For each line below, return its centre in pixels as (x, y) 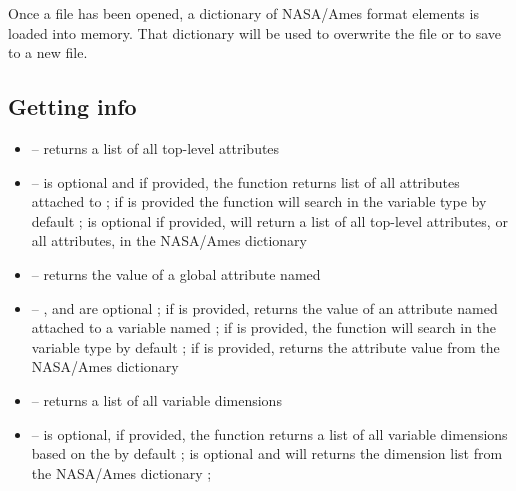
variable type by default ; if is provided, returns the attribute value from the (265, 346)
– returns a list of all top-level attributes (155, 147)
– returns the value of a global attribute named (176, 273)
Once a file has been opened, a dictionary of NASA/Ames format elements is (243, 13)
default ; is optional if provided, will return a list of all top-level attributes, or (269, 220)
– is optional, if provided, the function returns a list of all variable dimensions (269, 433)
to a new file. (48, 52)
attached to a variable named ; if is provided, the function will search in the (264, 327)
